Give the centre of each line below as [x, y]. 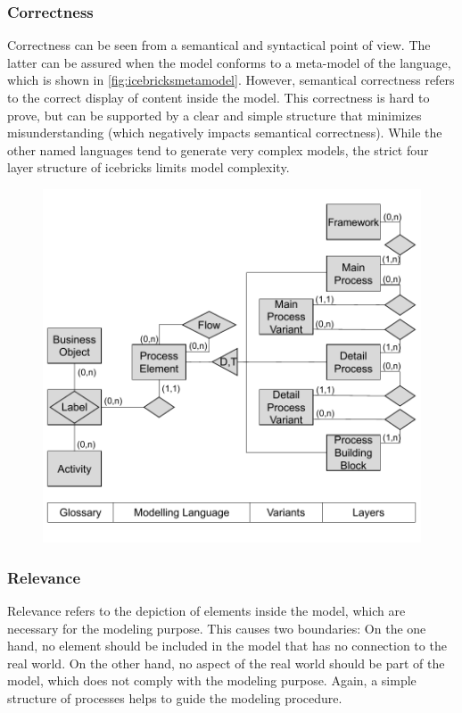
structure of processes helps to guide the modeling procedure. [175, 697]
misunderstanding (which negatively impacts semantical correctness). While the [225, 133]
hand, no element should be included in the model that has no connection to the [227, 646]
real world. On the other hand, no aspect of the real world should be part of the [226, 663]
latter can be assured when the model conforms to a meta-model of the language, [229, 62]
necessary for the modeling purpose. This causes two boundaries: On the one [217, 628]
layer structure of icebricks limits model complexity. [148, 167]
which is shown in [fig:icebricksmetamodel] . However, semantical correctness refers [231, 80]
